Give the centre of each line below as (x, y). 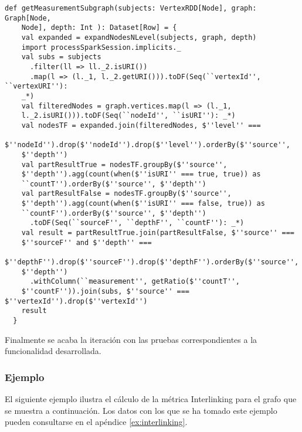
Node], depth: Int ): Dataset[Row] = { (99, 28)
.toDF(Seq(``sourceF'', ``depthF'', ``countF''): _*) (137, 223)
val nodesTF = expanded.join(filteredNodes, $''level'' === (141, 125)
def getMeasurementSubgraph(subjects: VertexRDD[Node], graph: (131, 8)
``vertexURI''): (36, 86)
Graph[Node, (28, 18)
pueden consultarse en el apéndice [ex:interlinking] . (96, 422)
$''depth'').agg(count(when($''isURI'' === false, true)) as (143, 204)
